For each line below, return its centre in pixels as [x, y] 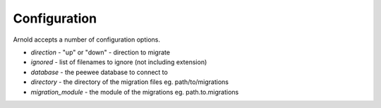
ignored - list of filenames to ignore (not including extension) [119, 62]
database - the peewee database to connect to [99, 72]
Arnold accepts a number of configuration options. [86, 40]
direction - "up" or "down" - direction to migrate [101, 52]
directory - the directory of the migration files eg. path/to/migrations [130, 82]
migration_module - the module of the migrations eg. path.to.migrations [135, 92]
